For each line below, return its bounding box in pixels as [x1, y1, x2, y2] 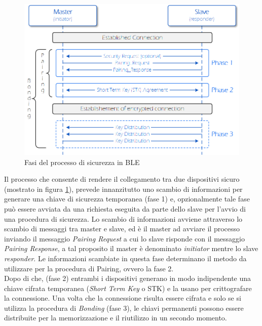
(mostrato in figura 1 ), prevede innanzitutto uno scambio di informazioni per [4, 183, 243, 194]
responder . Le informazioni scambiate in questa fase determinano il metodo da [4, 253, 247, 263]
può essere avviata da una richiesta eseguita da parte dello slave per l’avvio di [4, 203, 246, 214]
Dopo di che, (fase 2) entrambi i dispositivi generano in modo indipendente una [4, 273, 251, 283]
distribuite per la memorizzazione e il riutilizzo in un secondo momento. [4, 312, 227, 323]
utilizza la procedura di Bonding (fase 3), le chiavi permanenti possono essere [4, 302, 244, 313]
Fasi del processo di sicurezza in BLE [24, 156, 140, 167]
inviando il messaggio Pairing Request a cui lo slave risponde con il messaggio [4, 233, 245, 243]
